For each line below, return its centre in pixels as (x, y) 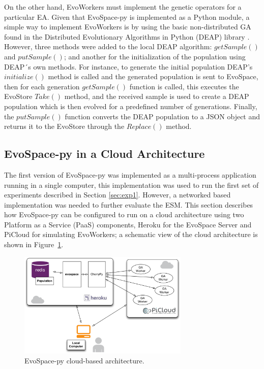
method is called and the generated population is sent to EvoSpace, (153, 76)
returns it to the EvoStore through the (64, 126)
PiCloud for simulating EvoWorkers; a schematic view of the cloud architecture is (131, 234)
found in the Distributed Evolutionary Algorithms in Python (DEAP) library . (127, 36)
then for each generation (42, 86)
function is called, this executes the (184, 86)
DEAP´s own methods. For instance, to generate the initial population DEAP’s (128, 66)
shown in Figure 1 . (34, 244)
